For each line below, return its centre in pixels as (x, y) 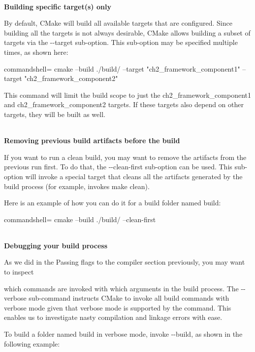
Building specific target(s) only (58, 6)
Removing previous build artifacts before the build (92, 140)
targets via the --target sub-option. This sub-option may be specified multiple (121, 42)
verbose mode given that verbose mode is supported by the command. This (118, 307)
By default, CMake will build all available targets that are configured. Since (118, 23)
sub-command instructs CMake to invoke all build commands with (129, 298)
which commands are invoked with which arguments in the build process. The (121, 288)
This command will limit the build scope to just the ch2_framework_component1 (127, 95)
